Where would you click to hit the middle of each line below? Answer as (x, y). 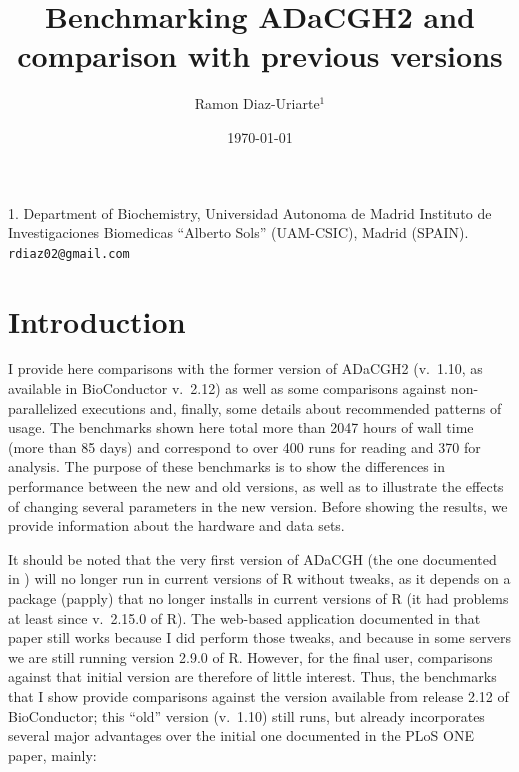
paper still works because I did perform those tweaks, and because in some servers (259, 637)
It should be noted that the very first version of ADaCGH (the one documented (252, 558)
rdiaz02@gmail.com (69, 253)
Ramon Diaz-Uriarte (257, 103)
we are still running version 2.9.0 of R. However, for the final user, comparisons (250, 656)
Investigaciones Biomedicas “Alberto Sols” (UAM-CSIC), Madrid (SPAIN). (238, 232)
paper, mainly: (52, 754)
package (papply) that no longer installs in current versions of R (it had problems (258, 598)
